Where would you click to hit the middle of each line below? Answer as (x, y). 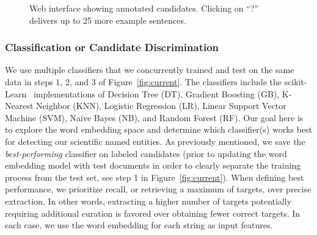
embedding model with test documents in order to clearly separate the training (153, 165)
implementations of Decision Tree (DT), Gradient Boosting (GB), (156, 93)
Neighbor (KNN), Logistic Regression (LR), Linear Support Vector (161, 106)
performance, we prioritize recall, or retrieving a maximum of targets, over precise (158, 189)
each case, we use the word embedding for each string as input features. (139, 225)
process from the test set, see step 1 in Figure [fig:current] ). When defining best (155, 177)
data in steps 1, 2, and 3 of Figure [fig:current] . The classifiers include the (144, 82)
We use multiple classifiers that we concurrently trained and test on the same (150, 70)
